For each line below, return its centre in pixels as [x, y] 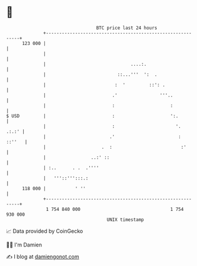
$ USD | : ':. [92, 116]
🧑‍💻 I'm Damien [24, 245]
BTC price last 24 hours [127, 28]
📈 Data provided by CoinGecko [45, 231]
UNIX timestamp [125, 219]
